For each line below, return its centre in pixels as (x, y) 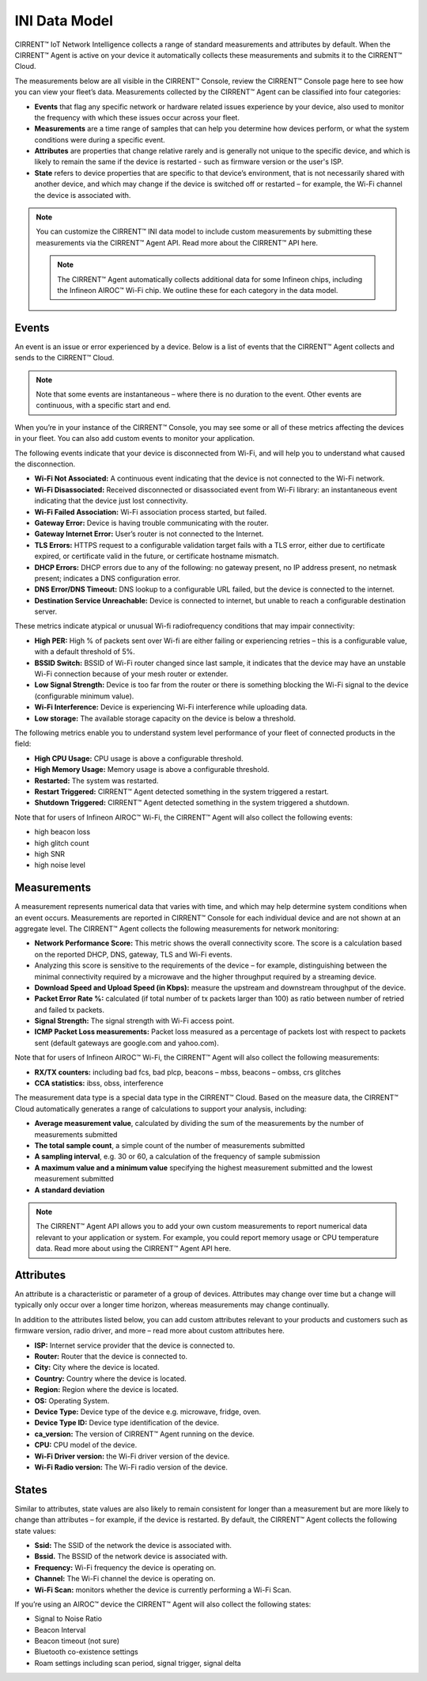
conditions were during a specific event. (100, 139)
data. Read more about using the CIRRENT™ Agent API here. (134, 1249)
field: (23, 744)
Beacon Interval (60, 1630)
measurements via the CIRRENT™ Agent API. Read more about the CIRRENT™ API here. (177, 242)
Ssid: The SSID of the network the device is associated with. (133, 1545)
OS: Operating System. (72, 1401)
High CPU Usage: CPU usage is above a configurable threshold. (139, 758)
